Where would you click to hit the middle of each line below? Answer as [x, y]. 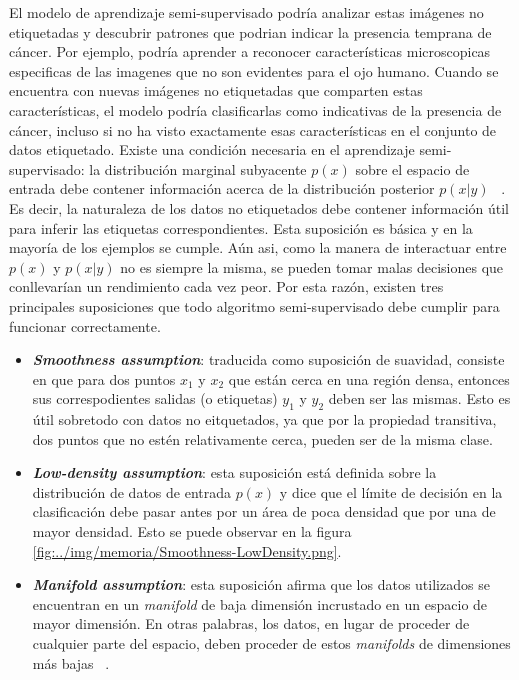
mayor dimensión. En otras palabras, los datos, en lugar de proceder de [251, 623]
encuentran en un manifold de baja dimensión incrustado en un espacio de [260, 603]
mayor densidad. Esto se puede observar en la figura [192, 531]
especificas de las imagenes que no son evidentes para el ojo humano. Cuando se [254, 70]
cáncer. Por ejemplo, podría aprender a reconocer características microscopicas [250, 51]
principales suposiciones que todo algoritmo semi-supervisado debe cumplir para [254, 305]
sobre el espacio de [412, 168]
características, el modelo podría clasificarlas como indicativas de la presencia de [255, 109]
